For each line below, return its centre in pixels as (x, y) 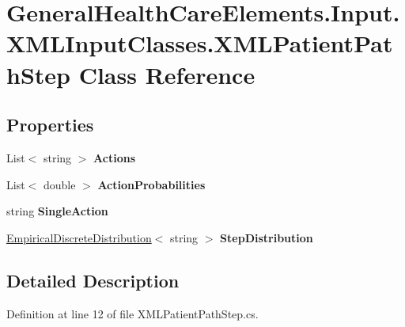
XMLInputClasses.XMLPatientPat (200, 43)
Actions (114, 157)
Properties (50, 125)
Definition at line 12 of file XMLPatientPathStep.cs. (132, 313)
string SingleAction (57, 211)
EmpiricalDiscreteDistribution (79, 237)
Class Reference (167, 74)
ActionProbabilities (151, 184)
